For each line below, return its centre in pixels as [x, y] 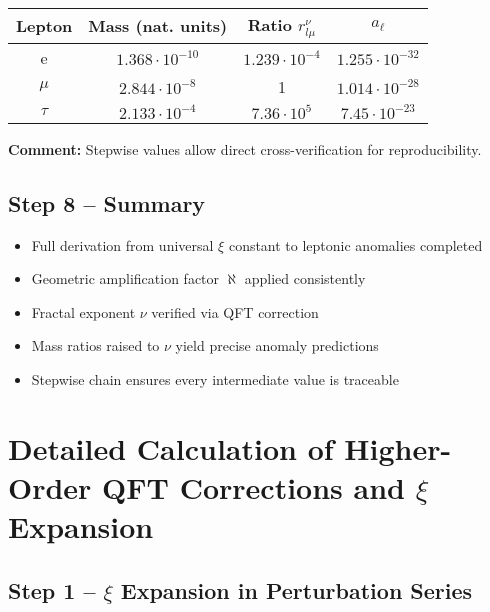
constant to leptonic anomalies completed [355, 244]
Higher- [398, 447]
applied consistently [305, 278]
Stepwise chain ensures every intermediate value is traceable [215, 378]
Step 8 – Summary [107, 202]
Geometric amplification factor [125, 278]
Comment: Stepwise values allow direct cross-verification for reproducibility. [245, 148]
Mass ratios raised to [95, 345]
